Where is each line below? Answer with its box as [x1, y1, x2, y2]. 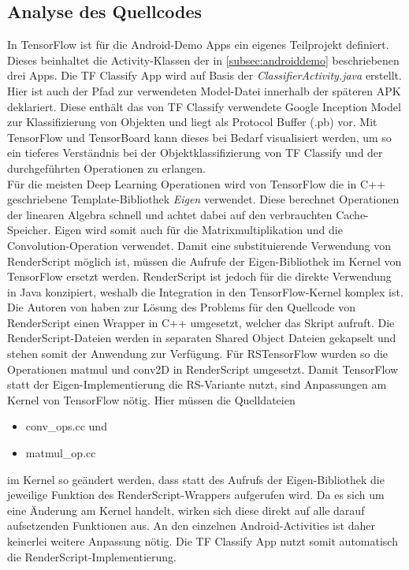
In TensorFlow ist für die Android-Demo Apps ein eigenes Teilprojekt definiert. [7, 36, 389, 53]
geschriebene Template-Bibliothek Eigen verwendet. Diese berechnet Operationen [7, 191, 400, 207]
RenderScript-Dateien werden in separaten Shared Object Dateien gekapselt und [7, 330, 396, 346]
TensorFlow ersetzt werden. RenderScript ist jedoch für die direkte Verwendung [7, 268, 392, 285]
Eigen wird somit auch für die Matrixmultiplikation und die [54, 222, 343, 238]
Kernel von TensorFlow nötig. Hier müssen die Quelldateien [7, 391, 296, 408]
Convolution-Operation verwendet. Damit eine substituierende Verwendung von [7, 237, 392, 253]
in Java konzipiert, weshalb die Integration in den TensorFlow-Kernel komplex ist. [7, 283, 403, 300]
